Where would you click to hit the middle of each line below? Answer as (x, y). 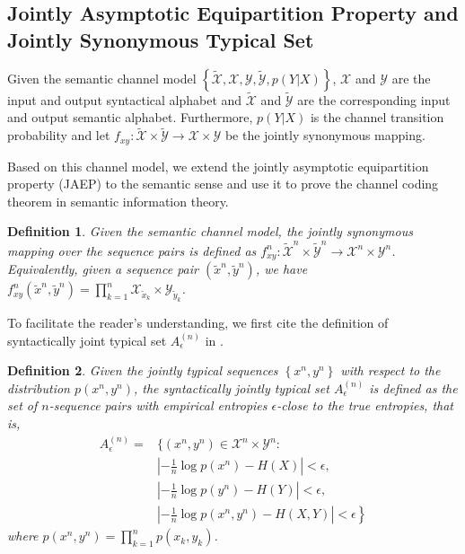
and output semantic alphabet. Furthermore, (130, 117)
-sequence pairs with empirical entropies (158, 405)
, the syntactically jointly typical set (231, 387)
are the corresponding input (374, 99)
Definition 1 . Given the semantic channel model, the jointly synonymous (210, 231)
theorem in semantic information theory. (118, 201)
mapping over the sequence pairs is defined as (132, 250)
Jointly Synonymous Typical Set (161, 39)
